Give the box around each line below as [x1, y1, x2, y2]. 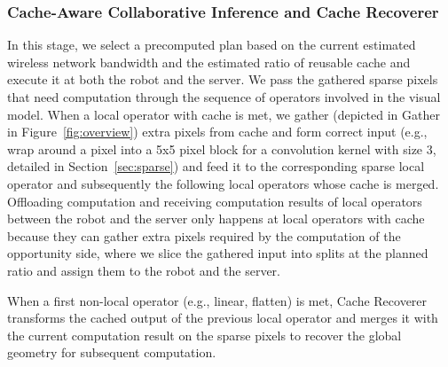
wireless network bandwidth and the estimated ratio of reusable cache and [7, 52, 411, 71]
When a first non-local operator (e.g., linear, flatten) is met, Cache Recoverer [7, 291, 428, 309]
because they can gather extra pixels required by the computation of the [7, 226, 401, 245]
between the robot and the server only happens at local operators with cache [7, 209, 425, 228]
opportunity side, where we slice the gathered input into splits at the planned [7, 244, 428, 262]
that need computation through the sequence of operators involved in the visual [7, 88, 441, 105]
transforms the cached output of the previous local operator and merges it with [7, 308, 438, 327]
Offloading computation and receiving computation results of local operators [7, 191, 422, 210]
